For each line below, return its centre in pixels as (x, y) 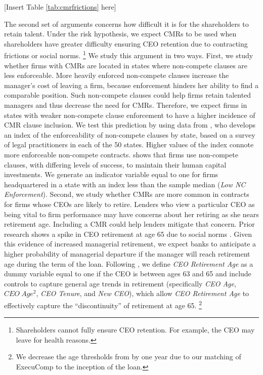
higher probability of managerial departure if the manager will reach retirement (127, 253)
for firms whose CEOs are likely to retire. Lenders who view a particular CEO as (129, 204)
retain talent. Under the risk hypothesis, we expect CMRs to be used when (120, 34)
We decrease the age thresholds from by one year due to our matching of (128, 357)
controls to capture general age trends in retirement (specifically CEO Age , (120, 283)
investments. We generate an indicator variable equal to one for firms (111, 174)
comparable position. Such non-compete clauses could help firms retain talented (128, 95)
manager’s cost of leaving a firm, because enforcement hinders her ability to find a (131, 85)
